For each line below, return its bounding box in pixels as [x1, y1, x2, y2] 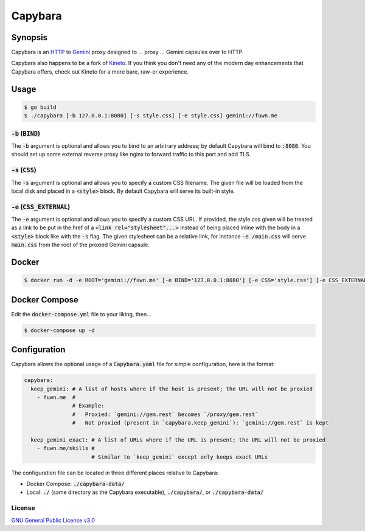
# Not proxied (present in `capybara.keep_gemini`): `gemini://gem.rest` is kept [72, 420, 329, 426]
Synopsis [11, 32, 48, 43]
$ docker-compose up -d [24, 327, 96, 334]
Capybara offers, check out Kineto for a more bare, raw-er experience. [11, 68, 189, 75]
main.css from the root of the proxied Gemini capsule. [11, 241, 150, 249]
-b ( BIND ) [11, 129, 41, 137]
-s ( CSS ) [11, 166, 36, 175]
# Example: [72, 402, 105, 409]
